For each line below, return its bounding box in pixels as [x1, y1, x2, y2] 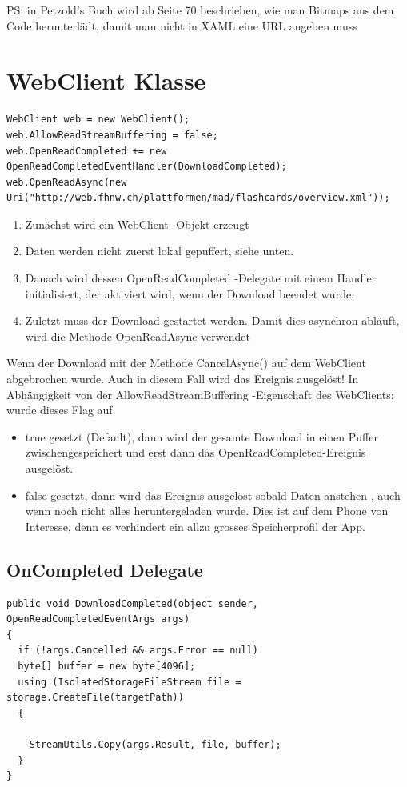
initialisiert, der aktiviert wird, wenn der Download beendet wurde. [25, 285, 355, 302]
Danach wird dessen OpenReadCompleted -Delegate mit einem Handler [25, 270, 377, 286]
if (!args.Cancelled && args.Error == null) [18, 645, 258, 657]
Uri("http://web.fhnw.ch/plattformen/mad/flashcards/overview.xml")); [6, 192, 390, 204]
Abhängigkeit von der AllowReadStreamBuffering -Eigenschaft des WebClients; [6, 386, 394, 402]
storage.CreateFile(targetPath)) [6, 692, 184, 704]
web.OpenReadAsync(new [6, 176, 127, 188]
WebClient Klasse [6, 64, 206, 97]
